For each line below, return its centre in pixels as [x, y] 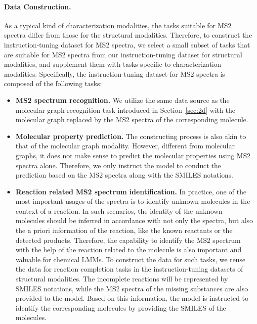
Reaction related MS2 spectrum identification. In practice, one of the [131, 191]
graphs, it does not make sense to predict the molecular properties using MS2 [133, 155]
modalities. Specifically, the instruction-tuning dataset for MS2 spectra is [115, 73]
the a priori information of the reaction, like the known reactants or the [124, 230]
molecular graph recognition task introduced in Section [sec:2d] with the [125, 110]
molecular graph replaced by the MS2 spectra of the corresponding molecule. [132, 119]
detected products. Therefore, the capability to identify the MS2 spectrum [128, 240]
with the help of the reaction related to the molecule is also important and [128, 250]
